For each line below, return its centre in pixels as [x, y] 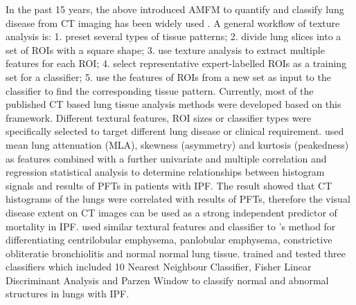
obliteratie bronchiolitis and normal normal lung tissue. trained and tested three [176, 253]
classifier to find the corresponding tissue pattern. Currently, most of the [160, 90]
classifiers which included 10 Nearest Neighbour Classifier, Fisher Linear [159, 267]
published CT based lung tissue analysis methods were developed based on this [173, 104]
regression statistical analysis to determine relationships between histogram [165, 172]
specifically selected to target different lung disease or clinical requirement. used [175, 131]
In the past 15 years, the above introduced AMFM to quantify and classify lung [175, 9]
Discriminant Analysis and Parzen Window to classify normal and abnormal [167, 280]
